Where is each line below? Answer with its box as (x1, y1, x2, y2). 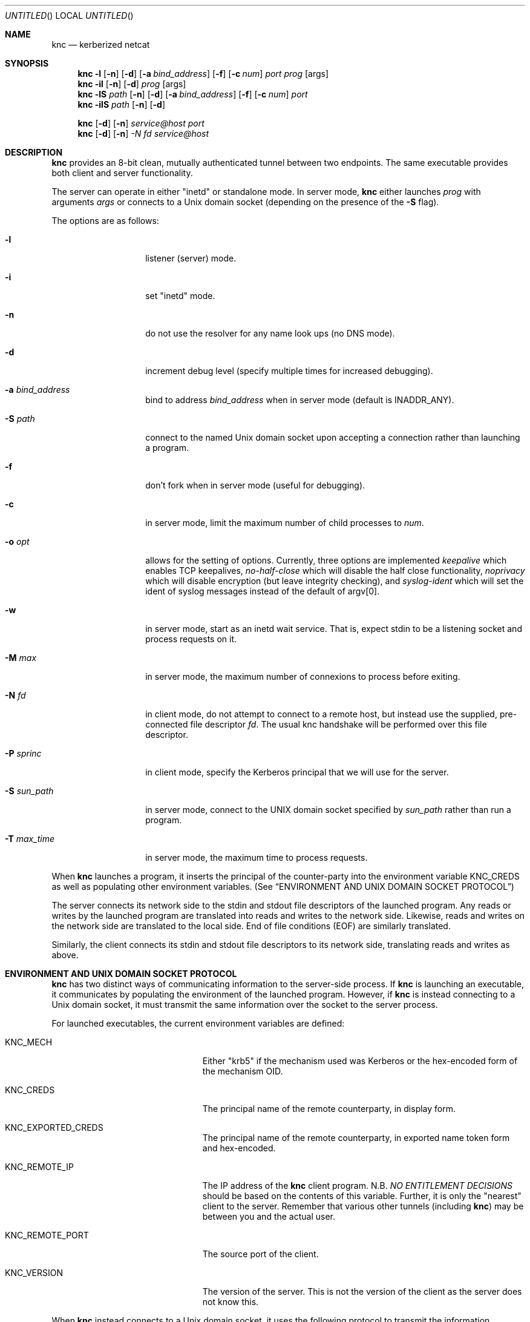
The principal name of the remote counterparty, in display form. (202, 1103, 456, 1114)
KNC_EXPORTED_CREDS (5, 1122, 103, 1133)
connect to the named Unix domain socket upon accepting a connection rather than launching (145, 432, 520, 442)
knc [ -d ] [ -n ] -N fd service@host (77, 128, 209, 139)
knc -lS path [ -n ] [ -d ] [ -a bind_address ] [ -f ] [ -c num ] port (77, 89, 308, 99)
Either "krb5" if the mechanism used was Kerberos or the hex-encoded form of (202, 1056, 518, 1066)
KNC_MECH (5, 1037, 53, 1047)
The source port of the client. (202, 1249, 319, 1259)
